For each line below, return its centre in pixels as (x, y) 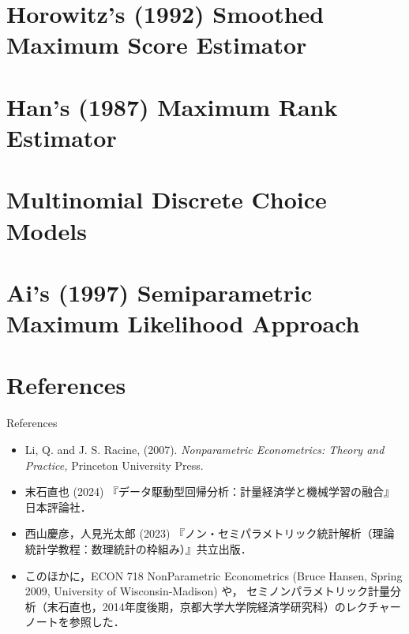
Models (47, 230)
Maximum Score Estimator (157, 45)
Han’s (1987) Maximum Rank (172, 106)
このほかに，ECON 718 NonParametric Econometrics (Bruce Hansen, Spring (214, 575)
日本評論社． (58, 506)
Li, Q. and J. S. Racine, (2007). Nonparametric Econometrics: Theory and (204, 449)
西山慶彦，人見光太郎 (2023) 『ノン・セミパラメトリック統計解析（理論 (210, 533)
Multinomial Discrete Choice (167, 199)
